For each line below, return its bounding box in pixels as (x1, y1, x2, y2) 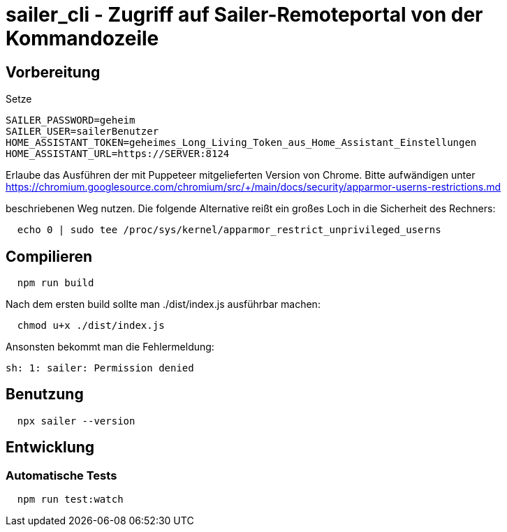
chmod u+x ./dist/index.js (17, 320, 165, 332)
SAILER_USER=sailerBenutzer (6, 126, 159, 138)
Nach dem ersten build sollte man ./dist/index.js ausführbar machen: (6, 298, 321, 311)
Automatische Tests (6, 468, 117, 482)
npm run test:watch (17, 494, 124, 505)
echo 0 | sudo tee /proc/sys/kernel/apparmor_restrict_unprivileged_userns (17, 224, 441, 236)
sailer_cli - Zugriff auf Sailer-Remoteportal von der (6, 3, 483, 27)
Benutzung (6, 385, 84, 404)
